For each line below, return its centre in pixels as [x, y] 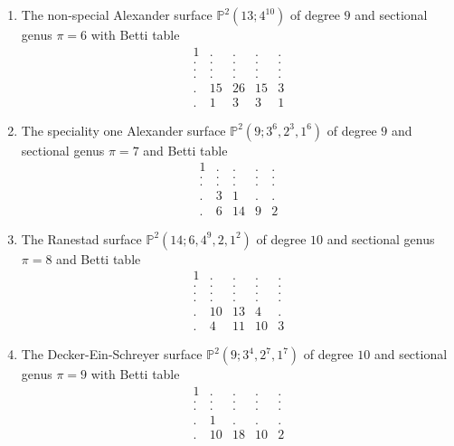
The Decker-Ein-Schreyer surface [112, 354]
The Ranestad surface [81, 238]
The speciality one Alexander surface [123, 130]
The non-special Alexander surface [117, 14]
